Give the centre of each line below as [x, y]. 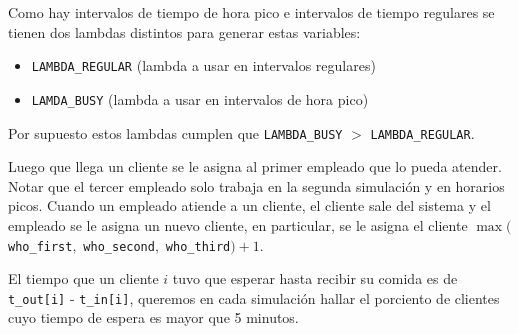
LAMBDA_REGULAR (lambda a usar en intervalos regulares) [203, 65]
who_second [119, 246]
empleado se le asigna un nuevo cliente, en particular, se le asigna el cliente [238, 224]
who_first [40, 246]
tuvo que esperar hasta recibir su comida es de [315, 278]
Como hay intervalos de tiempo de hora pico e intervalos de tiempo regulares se [251, 12]
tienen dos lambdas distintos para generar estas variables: [184, 31]
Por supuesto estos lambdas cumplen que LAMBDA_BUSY [175, 132]
